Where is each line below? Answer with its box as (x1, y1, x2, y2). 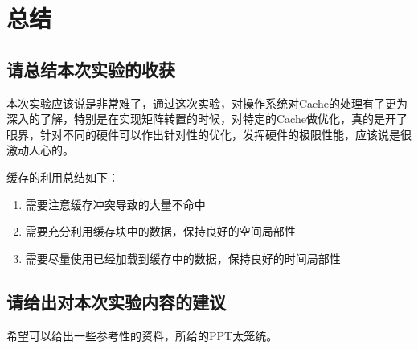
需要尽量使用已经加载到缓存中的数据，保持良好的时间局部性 (25, 249, 341, 266)
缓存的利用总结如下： (6, 168, 119, 185)
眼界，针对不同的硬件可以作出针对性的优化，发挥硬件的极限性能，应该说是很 (6, 125, 412, 142)
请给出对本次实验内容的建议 (6, 289, 226, 314)
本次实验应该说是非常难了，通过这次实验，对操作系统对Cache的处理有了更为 (6, 94, 408, 111)
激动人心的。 (6, 142, 74, 158)
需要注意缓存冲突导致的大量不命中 (25, 195, 206, 212)
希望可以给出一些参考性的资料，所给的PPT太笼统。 (6, 326, 278, 343)
